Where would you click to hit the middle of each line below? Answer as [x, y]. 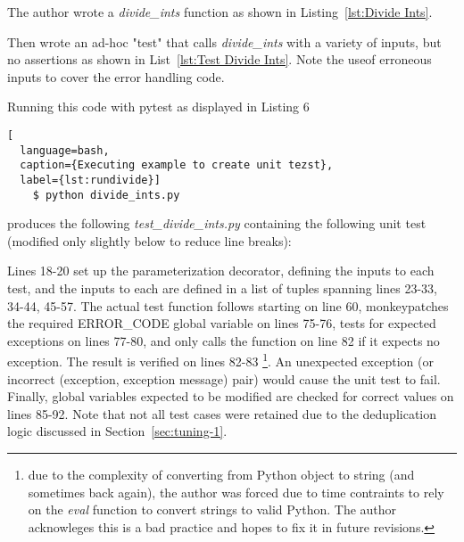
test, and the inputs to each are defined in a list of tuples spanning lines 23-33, [222, 288]
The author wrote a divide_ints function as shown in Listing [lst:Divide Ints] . [220, 12]
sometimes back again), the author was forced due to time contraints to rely [236, 492]
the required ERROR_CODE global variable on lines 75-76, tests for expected [222, 323]
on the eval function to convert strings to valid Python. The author [212, 509]
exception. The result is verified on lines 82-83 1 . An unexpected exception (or [220, 360]
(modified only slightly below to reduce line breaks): [149, 240]
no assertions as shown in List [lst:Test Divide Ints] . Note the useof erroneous [220, 59]
